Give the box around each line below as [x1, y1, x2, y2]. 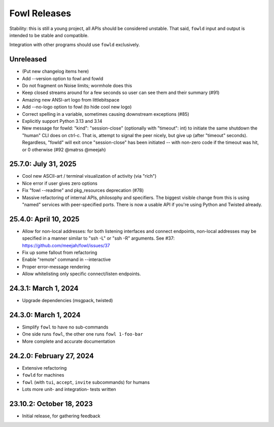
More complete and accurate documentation [22, 338, 116, 344]
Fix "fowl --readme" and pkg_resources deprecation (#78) [22, 187, 144, 193]
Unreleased [9, 55, 47, 63]
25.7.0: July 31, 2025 [9, 160, 77, 169]
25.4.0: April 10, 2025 [9, 215, 80, 223]
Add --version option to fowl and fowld [22, 75, 104, 81]
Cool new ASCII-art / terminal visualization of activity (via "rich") [22, 173, 157, 179]
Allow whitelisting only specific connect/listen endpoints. [22, 271, 141, 277]
